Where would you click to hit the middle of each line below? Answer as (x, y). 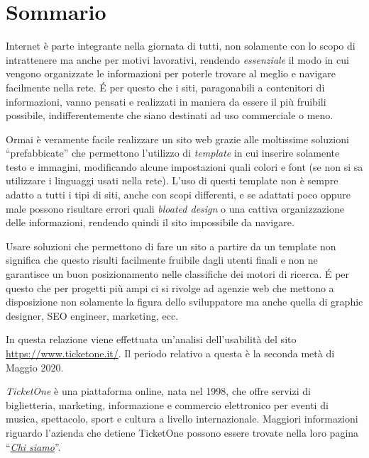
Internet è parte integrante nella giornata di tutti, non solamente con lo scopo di (181, 46)
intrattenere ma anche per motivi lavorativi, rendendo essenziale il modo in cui (177, 59)
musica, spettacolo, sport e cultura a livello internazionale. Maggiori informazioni (182, 419)
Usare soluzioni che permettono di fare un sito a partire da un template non (171, 246)
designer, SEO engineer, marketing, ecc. (92, 315)
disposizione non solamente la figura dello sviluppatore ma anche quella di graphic (184, 302)
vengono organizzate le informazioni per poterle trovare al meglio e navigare (171, 73)
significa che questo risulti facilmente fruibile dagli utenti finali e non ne (162, 260)
